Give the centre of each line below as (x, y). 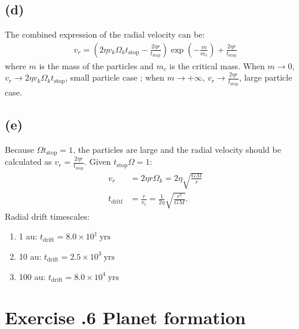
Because (19, 149)
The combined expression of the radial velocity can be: (105, 34)
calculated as (28, 162)
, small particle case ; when (115, 77)
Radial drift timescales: (47, 216)
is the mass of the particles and (96, 65)
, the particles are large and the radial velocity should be (177, 149)
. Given (97, 162)
